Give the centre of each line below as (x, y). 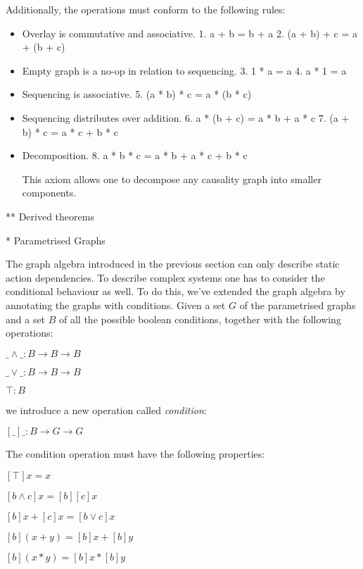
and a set (26, 319)
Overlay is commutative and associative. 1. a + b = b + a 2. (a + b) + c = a (190, 33)
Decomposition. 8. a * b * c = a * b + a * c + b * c (135, 155)
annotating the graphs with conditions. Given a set (116, 305)
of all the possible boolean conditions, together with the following (200, 319)
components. (49, 193)
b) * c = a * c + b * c (70, 131)
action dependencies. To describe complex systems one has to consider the (165, 277)
